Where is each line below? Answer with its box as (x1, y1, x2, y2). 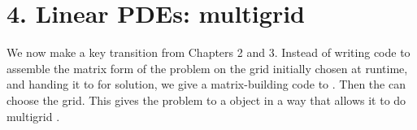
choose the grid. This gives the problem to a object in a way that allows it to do (7, 91, 406, 108)
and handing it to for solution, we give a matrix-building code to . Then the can (7, 76, 406, 93)
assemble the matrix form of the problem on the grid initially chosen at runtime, (7, 59, 408, 76)
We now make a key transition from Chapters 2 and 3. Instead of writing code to (7, 44, 410, 61)
